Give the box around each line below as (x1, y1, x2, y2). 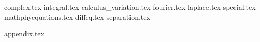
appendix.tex (4, 28, 44, 39)
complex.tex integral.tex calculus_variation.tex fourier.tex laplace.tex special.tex (4, 2, 256, 12)
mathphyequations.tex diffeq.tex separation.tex (4, 11, 150, 22)
